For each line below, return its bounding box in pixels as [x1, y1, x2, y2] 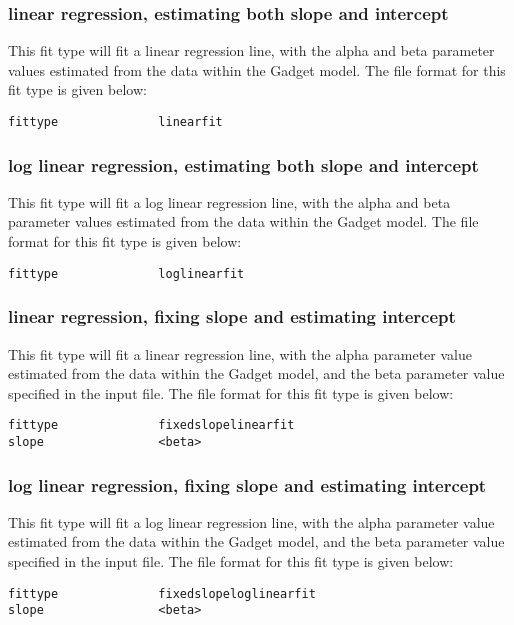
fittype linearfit [8, 115, 223, 129]
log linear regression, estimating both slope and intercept [8, 152, 479, 177]
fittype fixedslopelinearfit [8, 418, 295, 433]
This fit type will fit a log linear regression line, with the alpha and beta [8, 191, 451, 212]
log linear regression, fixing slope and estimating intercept [8, 472, 487, 497]
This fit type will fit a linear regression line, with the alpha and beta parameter [8, 40, 495, 61]
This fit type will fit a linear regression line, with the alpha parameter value [8, 343, 472, 364]
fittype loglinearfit [8, 266, 245, 281]
